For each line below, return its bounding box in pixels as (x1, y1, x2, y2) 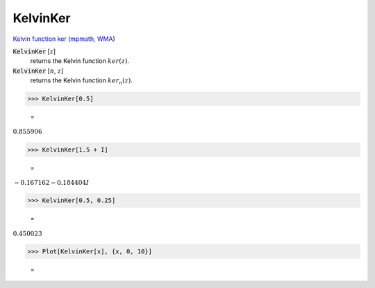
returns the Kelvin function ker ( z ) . (30, 57, 130, 65)
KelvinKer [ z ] (12, 47, 56, 55)
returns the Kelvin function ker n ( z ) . (30, 76, 133, 86)
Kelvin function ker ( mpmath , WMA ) (12, 35, 116, 43)
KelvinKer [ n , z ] (12, 66, 64, 75)
